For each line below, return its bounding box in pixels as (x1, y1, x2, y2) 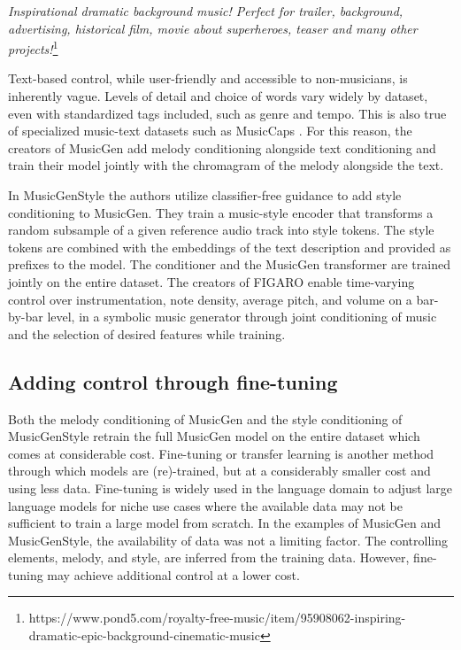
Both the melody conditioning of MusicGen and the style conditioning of (8, 409, 403, 428)
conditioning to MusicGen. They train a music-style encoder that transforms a (8, 203, 434, 221)
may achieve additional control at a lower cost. (47, 565, 300, 584)
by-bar (8, 307, 43, 326)
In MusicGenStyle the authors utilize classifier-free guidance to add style (8, 186, 402, 204)
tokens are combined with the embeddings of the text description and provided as (8, 237, 451, 256)
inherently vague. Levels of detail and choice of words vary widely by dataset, (8, 87, 428, 105)
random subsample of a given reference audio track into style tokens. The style (8, 221, 434, 239)
